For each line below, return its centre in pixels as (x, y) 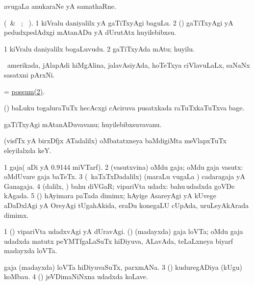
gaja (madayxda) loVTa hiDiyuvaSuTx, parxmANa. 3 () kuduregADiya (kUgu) (123, 267)
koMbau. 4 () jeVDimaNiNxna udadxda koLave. (76, 276)
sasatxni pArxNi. (29, 74)
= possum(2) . (25, 91)
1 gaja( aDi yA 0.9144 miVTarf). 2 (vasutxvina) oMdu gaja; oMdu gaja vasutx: (124, 167)
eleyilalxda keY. (28, 150)
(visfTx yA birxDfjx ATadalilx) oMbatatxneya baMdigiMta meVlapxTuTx (115, 141)
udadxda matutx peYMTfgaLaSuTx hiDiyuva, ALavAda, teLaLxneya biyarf (118, 241)
